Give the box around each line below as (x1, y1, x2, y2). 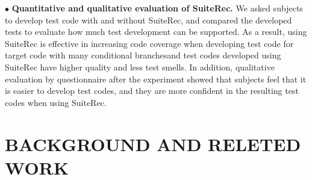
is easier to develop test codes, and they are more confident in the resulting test (5, 84, 299, 97)
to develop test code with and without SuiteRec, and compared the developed (5, 13, 292, 26)
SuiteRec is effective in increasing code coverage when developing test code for (5, 37, 294, 49)
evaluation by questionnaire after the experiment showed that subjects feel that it (5, 72, 307, 85)
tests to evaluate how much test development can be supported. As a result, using (5, 25, 307, 38)
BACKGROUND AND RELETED (5, 131, 301, 156)
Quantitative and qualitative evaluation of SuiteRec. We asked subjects (11, 2, 303, 14)
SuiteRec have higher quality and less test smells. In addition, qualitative (5, 60, 275, 73)
